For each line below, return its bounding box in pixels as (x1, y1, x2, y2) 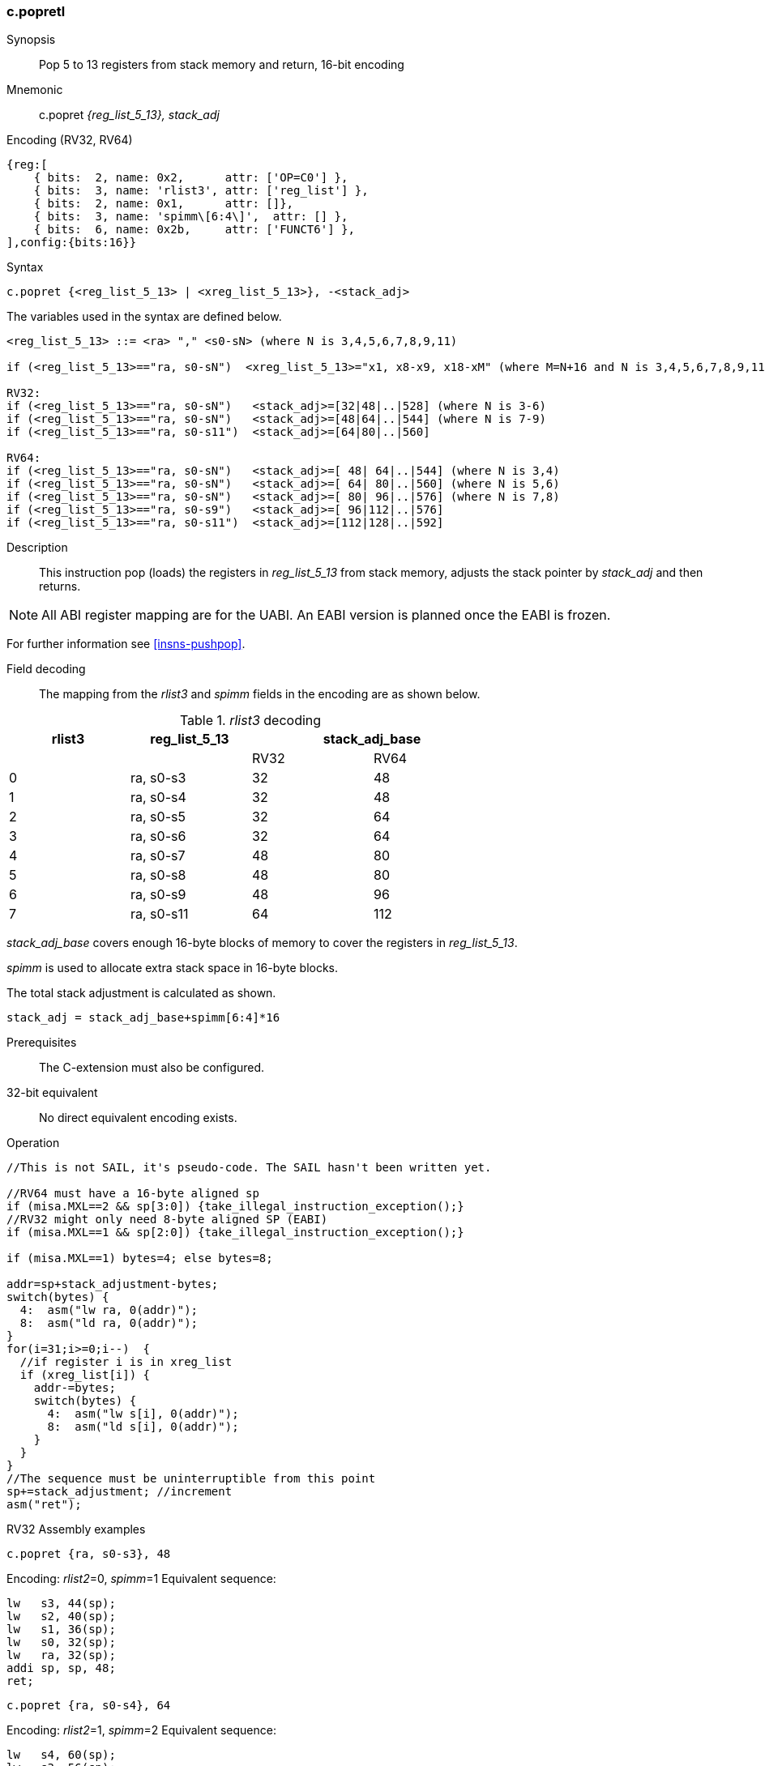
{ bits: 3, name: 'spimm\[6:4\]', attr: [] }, (33, 210, 348, 224)
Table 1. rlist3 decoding (179, 712, 322, 729)
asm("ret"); (6, 1498, 82, 1512)
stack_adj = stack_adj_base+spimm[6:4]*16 (6, 1011, 280, 1025)
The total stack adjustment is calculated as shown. (6, 986, 276, 1000)
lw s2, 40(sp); (6, 1610, 116, 1623)
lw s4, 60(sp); (6, 1748, 116, 1762)
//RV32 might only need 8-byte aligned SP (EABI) (6, 1213, 328, 1226)
